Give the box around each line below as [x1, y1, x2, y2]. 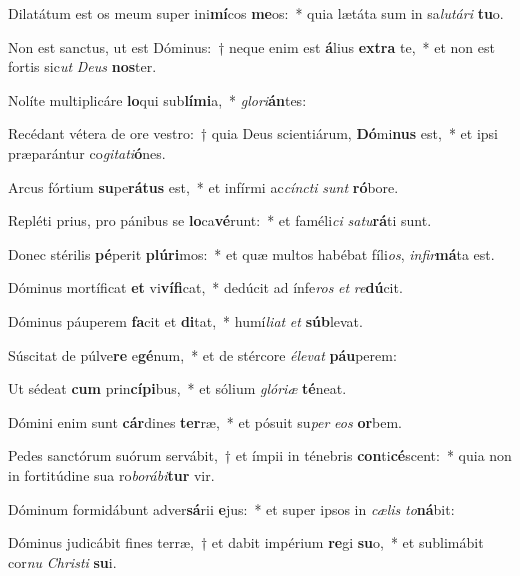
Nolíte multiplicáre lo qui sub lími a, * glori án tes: [8, 89, 307, 110]
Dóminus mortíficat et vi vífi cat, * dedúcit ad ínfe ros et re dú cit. [8, 277, 403, 298]
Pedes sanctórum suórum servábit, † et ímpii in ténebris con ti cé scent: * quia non [8, 445, 512, 466]
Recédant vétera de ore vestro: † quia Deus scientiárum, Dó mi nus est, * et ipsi [8, 123, 498, 144]
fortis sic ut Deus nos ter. [8, 56, 157, 77]
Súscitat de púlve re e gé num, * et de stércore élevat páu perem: [8, 344, 397, 365]
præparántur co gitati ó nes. [8, 142, 166, 163]
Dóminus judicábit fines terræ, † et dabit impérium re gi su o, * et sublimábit [8, 532, 484, 553]
